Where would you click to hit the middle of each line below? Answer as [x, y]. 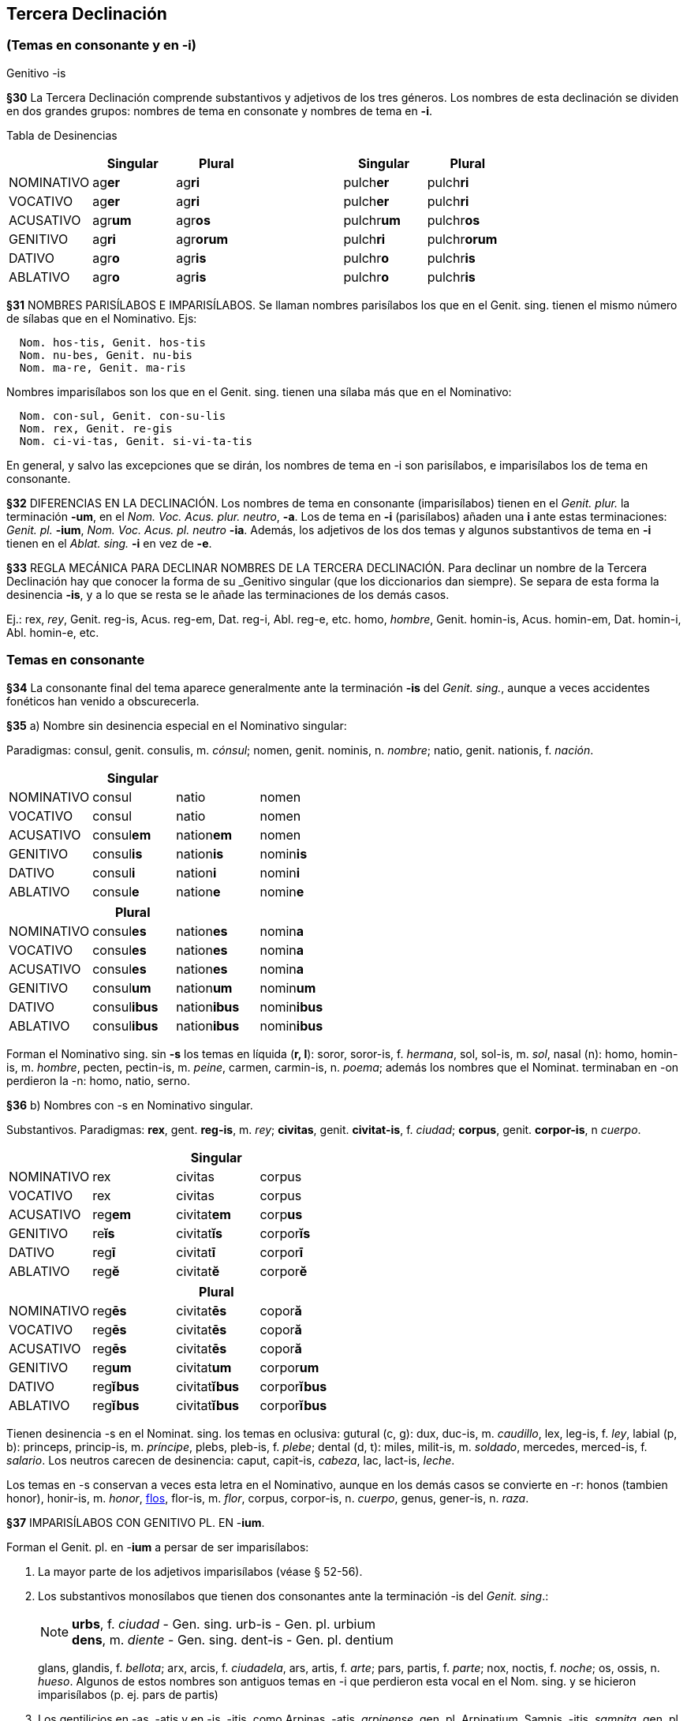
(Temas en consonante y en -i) [101, 45]
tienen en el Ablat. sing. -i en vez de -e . [109, 543]
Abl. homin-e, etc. [53, 632]
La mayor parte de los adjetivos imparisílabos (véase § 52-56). [200, 1571]
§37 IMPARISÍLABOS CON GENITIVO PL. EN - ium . [136, 1522]
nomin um [288, 988]
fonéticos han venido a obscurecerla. [103, 701]
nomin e [282, 891]
